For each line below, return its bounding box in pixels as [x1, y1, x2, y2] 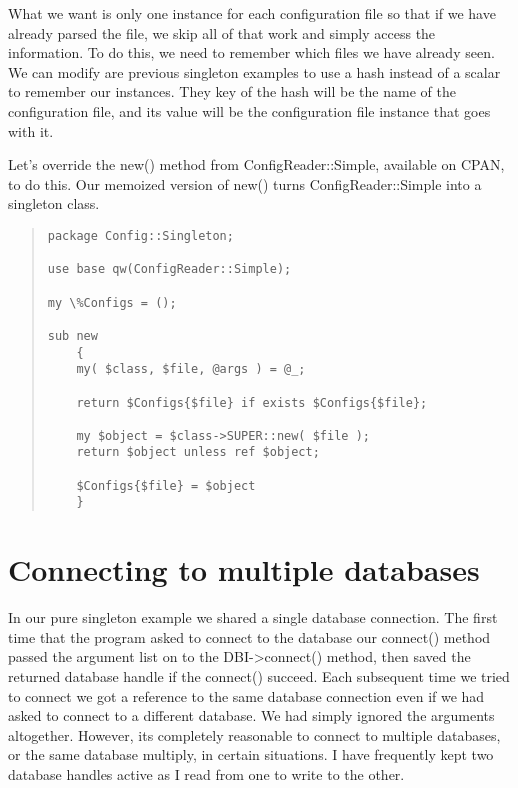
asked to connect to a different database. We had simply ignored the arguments [8, 705, 495, 726]
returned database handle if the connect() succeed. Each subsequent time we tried [8, 666, 510, 686]
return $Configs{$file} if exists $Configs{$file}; [76, 395, 428, 410]
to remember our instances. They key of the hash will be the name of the [8, 81, 456, 102]
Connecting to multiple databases [8, 549, 480, 590]
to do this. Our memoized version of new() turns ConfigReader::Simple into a [8, 173, 482, 194]
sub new [47, 328, 98, 343]
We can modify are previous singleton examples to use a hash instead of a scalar [8, 61, 501, 82]
